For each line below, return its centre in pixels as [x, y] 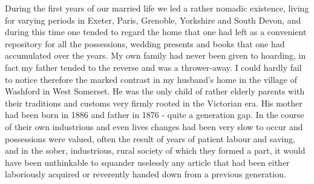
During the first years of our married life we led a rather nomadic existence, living [157, 8]
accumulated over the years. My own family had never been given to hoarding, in [155, 55]
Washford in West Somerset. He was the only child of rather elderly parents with [155, 91]
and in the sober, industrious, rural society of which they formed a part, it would [155, 150]
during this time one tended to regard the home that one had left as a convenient [156, 32]
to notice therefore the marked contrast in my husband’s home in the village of [151, 79]
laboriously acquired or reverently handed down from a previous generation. [146, 174]
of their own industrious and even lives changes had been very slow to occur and [154, 126]
